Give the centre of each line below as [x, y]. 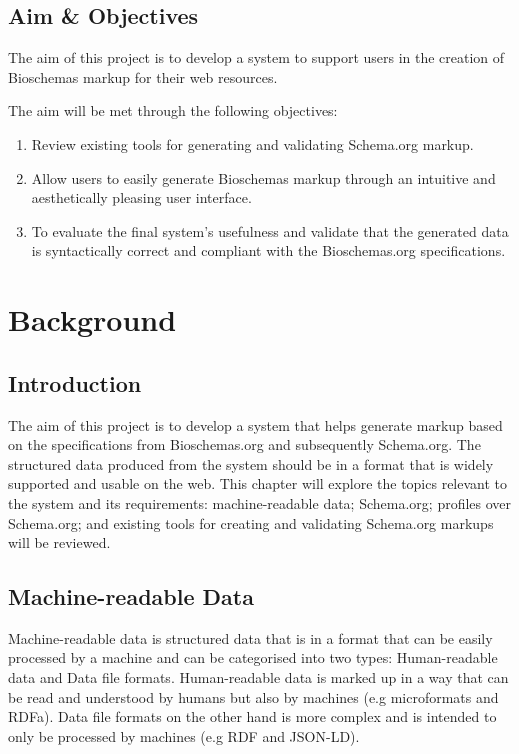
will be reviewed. [59, 542]
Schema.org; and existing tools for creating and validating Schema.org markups [251, 522]
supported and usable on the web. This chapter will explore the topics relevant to [258, 483]
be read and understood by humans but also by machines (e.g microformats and [253, 696]
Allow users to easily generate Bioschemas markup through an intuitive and [263, 177]
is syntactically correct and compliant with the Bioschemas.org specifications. [268, 250]
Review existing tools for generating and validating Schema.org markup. [252, 143]
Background [92, 319]
